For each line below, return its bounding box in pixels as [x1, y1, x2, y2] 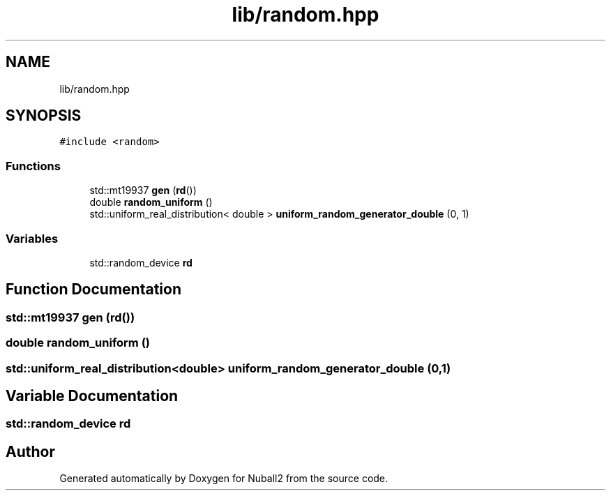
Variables [6, 231, 59, 246]
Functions [6, 158, 61, 173]
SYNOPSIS [6, 107, 82, 125]
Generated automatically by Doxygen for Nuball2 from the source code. [59, 472, 389, 485]
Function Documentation [6, 280, 181, 299]
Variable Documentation [6, 386, 179, 405]
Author [6, 442, 55, 460]
